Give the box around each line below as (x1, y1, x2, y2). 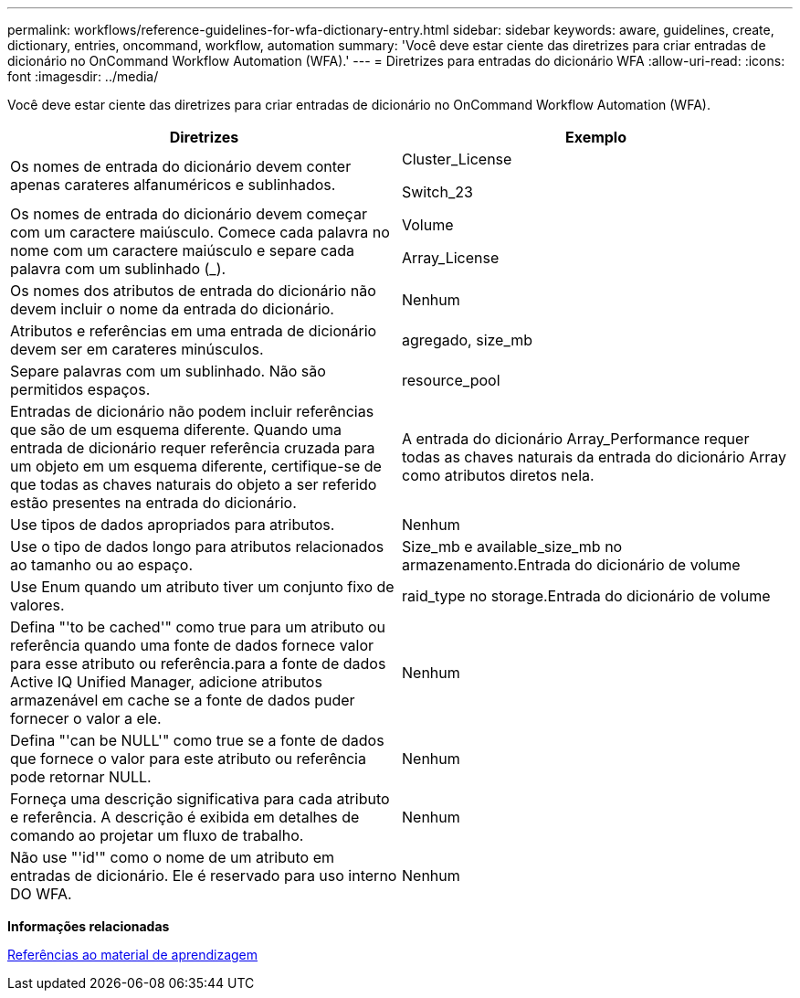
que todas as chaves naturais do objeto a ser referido (10, 475, 377, 494)
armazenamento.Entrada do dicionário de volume (402, 556, 741, 574)
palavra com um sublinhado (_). (10, 260, 226, 278)
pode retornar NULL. (10, 768, 152, 786)
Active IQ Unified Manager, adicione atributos (10, 673, 322, 691)
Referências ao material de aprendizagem (7, 947, 258, 962)
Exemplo (564, 128, 627, 146)
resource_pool (402, 371, 500, 389)
